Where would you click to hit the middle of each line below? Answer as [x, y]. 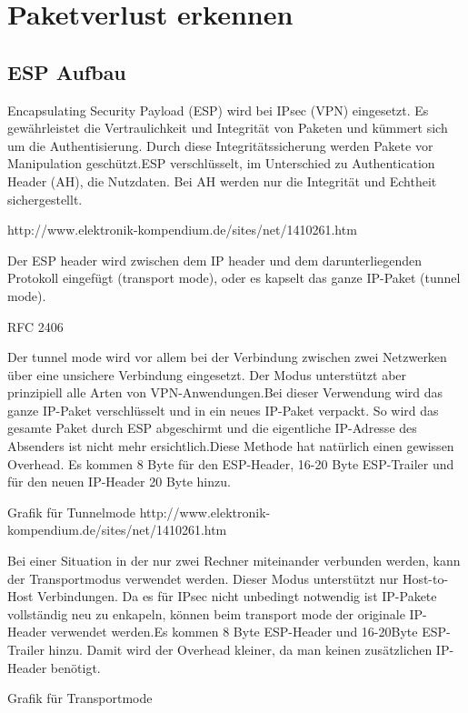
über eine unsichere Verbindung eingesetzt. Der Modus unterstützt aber [207, 374]
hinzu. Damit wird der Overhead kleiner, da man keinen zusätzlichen [240, 650]
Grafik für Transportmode [80, 698]
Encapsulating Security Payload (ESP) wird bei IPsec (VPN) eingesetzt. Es [218, 110]
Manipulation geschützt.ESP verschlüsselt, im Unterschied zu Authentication [221, 163]
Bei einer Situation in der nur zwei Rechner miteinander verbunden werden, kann [234, 561]
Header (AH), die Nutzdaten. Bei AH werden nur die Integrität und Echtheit [222, 181]
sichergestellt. [45, 199]
